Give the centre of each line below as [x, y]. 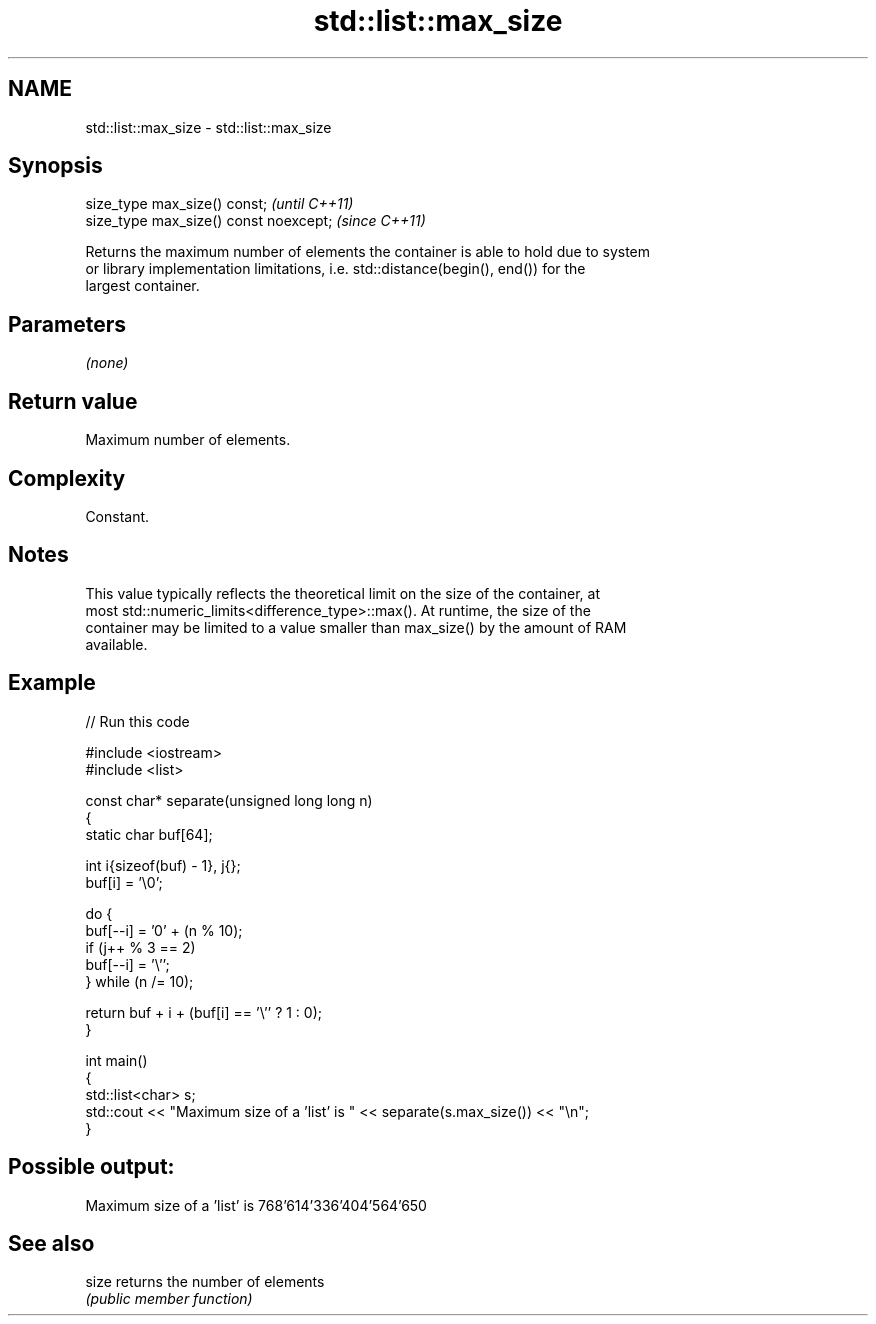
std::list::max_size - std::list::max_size [208, 127]
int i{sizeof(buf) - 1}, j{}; [163, 865]
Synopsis [55, 166]
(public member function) [169, 1299]
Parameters [67, 324]
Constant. [117, 516]
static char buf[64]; [149, 834]
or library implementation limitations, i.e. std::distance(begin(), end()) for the [335, 269]
